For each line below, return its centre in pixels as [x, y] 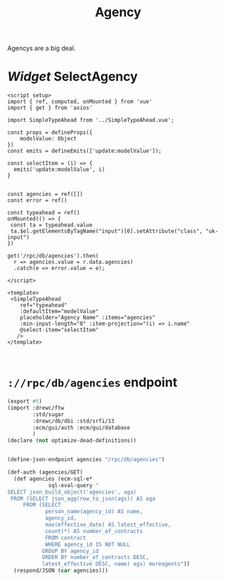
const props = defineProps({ [50, 133]
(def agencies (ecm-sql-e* [53, 479]
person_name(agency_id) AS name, [94, 512]
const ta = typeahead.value [51, 225]
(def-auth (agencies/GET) [45, 472]
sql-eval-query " [73, 485]
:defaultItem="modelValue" [59, 312]
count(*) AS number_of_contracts [94, 531]
